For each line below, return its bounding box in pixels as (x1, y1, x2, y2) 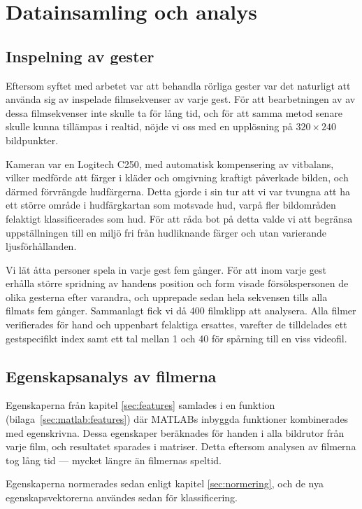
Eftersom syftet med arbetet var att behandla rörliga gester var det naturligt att (6, 78, 351, 92)
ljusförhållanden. (6, 239, 77, 253)
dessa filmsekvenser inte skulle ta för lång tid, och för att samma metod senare (6, 105, 343, 120)
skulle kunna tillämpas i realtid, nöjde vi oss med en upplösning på (6, 119, 293, 134)
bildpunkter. (6, 132, 59, 147)
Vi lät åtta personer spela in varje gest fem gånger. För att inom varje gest (6, 262, 326, 277)
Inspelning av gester (6, 45, 154, 67)
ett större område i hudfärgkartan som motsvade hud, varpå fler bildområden (6, 197, 336, 212)
